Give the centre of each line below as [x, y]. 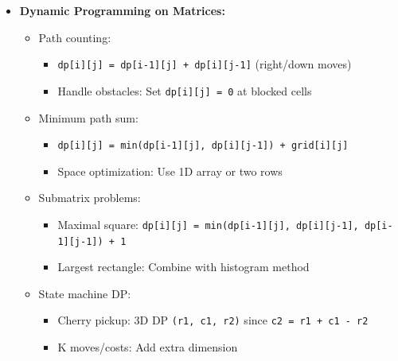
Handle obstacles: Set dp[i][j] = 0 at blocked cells [185, 90]
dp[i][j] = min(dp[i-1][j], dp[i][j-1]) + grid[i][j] [203, 146]
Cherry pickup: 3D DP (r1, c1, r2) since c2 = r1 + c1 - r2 [213, 320]
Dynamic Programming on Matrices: [122, 10]
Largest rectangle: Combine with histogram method [183, 267]
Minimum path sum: [88, 117]
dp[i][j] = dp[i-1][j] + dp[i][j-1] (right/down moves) [205, 64]
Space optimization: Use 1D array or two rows [170, 171]
